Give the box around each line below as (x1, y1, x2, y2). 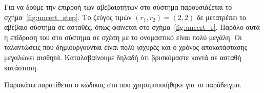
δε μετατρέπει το (196, 11, 246, 22)
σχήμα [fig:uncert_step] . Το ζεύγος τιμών (4, 11, 132, 22)
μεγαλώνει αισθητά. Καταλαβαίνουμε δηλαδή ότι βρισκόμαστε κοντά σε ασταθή (4, 51, 241, 62)
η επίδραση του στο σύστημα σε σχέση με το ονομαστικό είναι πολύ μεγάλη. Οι (4, 31, 242, 42)
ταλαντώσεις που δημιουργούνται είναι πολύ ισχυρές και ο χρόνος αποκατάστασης (4, 42, 248, 52)
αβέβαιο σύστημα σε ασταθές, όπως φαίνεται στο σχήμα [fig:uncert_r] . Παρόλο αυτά (4, 22, 260, 32)
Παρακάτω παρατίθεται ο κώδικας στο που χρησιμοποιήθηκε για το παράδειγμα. (4, 79, 242, 90)
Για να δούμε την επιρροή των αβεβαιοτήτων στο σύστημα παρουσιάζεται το (4, 2, 232, 12)
